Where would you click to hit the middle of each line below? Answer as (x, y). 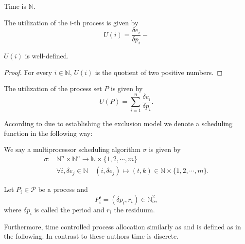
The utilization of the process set (53, 88)
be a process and (63, 189)
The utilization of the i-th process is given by (71, 22)
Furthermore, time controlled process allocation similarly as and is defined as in (122, 226)
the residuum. (134, 209)
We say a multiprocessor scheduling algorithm (72, 149)
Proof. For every (28, 72)
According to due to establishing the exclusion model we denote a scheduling (118, 123)
